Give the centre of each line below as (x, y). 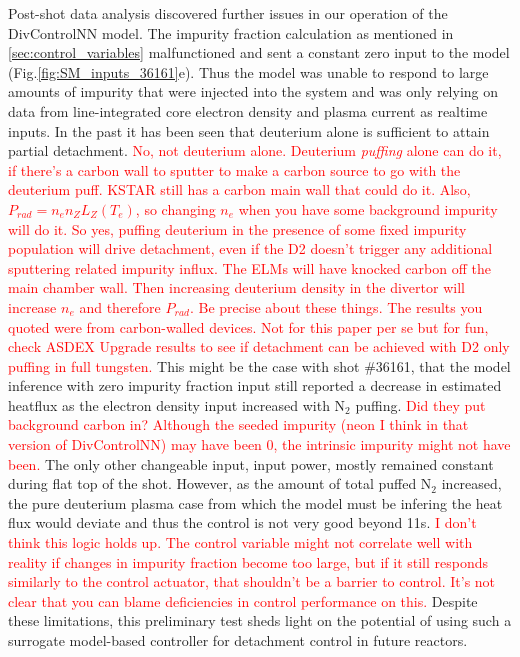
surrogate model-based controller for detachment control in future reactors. (238, 640)
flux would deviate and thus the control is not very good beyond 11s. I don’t (242, 522)
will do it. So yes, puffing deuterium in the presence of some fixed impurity (237, 228)
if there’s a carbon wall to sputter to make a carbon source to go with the (234, 169)
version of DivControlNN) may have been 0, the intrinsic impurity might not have (259, 444)
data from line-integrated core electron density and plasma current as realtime (248, 110)
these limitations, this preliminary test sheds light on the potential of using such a (260, 620)
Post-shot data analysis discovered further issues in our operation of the (228, 13)
